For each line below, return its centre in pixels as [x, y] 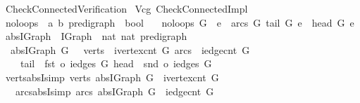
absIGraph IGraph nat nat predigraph [96, 36]
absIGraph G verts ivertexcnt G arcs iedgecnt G [130, 49]
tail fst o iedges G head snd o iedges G [116, 63]
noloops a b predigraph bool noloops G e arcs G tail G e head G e [180, 22]
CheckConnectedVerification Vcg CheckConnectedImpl [126, 8]
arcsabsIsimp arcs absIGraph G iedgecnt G [114, 91]
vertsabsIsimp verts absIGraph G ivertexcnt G [112, 77]
